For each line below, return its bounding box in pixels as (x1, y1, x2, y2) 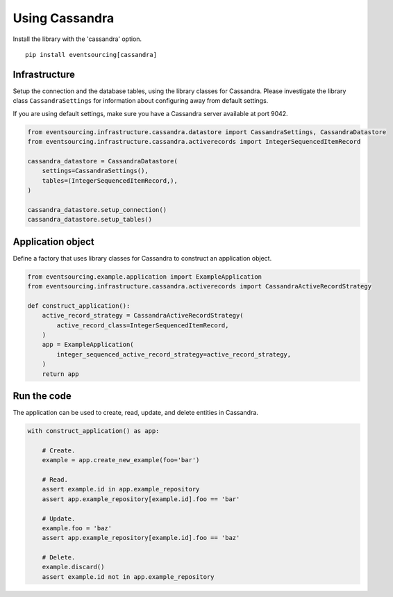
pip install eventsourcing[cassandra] (25, 51, 158, 58)
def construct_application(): (27, 302, 131, 309)
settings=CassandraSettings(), (42, 167, 149, 175)
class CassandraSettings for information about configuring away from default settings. (12, 97, 269, 105)
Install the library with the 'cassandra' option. (12, 35, 142, 43)
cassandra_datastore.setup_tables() (27, 215, 153, 224)
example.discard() (42, 563, 105, 571)
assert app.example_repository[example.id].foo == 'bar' (42, 495, 240, 503)
